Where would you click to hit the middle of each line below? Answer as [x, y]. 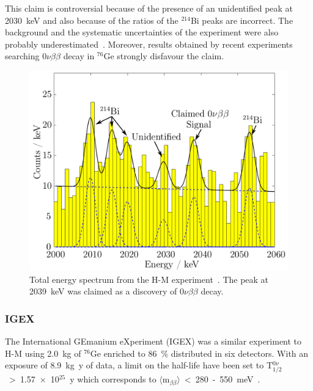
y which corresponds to [113, 379]
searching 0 [26, 56]
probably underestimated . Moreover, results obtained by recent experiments [149, 44]
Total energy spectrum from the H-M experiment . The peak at [149, 279]
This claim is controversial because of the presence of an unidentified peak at [149, 8]
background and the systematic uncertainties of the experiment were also [142, 32]
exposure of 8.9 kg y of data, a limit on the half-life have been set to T [139, 365]
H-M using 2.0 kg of [43, 353]
